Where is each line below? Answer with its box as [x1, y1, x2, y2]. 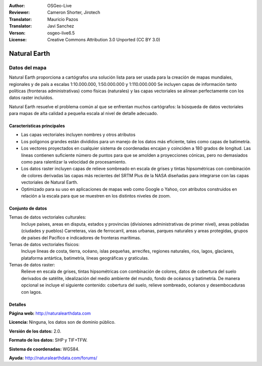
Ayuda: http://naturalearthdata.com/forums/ [9, 355, 98, 361]
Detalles [9, 301, 26, 307]
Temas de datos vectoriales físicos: [9, 241, 80, 247]
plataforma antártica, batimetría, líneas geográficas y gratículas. [21, 255, 149, 261]
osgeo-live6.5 [47, 30, 75, 36]
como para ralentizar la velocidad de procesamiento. [21, 159, 127, 165]
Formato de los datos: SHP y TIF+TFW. [9, 337, 88, 343]
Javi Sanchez [47, 23, 74, 29]
